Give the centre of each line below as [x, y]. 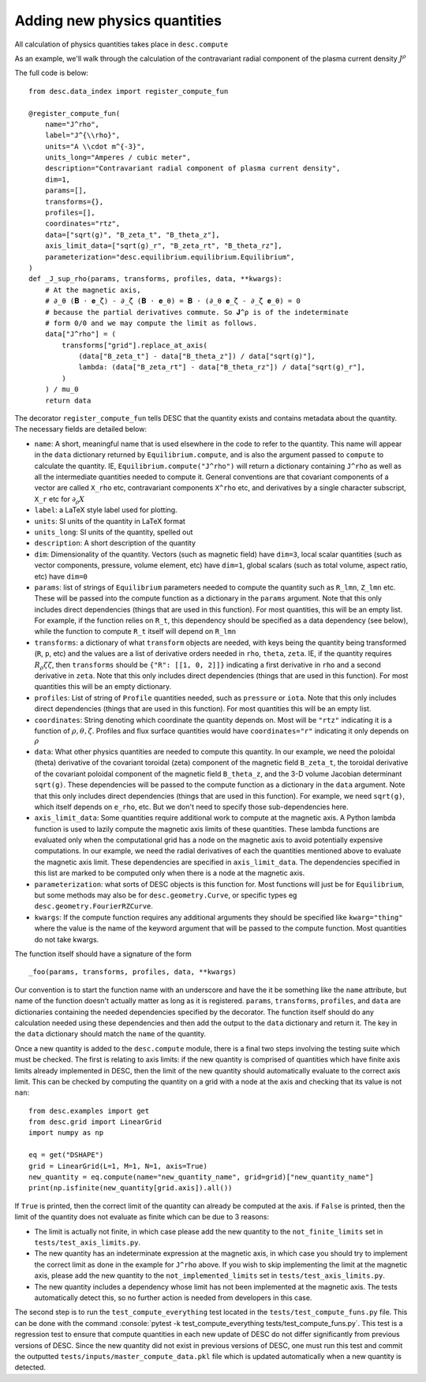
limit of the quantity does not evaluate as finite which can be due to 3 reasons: [142, 1217]
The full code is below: [52, 73]
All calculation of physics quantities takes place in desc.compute [121, 44]
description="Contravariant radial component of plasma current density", [192, 169]
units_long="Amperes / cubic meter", [118, 157]
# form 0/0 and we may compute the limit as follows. [151, 323]
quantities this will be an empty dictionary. [103, 687]
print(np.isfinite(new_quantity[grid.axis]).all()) [131, 1188]
